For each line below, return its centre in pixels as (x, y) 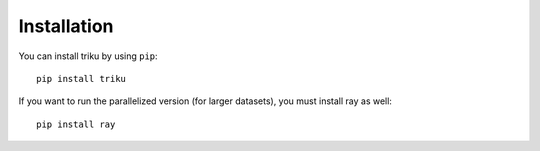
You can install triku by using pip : (88, 56)
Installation (66, 26)
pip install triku (81, 78)
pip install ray (76, 124)
